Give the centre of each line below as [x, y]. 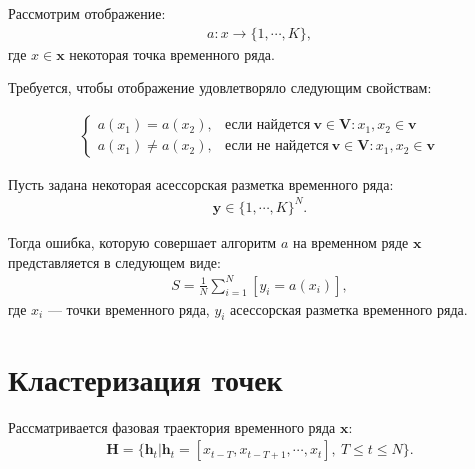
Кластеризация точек [145, 378]
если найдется [267, 125]
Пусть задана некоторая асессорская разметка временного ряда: [201, 183]
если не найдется [276, 146]
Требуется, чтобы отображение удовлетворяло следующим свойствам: [220, 87]
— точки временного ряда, [128, 308]
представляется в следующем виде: [114, 261]
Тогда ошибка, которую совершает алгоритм [142, 241]
